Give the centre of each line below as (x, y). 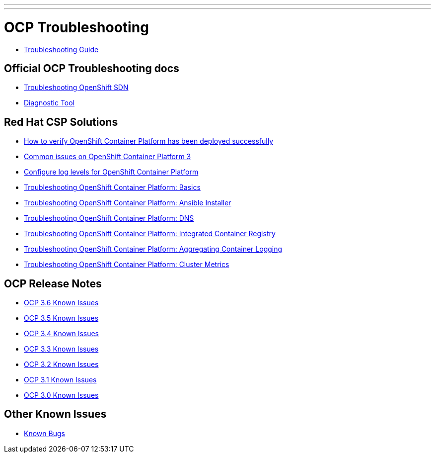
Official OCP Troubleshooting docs (92, 68)
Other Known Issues (55, 414)
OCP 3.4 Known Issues (62, 334)
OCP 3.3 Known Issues (61, 349)
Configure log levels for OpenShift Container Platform (111, 172)
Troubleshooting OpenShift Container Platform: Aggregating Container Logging (153, 249)
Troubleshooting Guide (61, 49)
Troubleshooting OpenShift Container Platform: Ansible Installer (128, 203)
